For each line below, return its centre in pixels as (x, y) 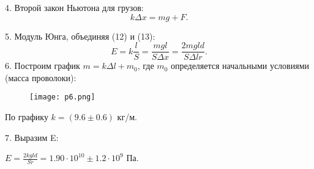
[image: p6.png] (62, 97)
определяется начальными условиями (240, 66)
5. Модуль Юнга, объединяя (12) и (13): (80, 36)
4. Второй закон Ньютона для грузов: (74, 7)
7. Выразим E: (32, 137)
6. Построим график (43, 66)
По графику (27, 117)
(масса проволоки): (41, 77)
